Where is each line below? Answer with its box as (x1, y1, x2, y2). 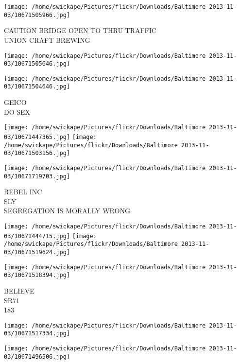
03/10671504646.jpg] (4, 83, 70, 90)
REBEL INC (4, 187, 42, 197)
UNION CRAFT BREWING (4, 35, 90, 45)
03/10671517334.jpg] (4, 330, 70, 337)
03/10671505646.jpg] (4, 60, 70, 68)
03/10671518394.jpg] (4, 272, 70, 279)
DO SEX (4, 106, 31, 117)
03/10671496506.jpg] (4, 353, 70, 360)
